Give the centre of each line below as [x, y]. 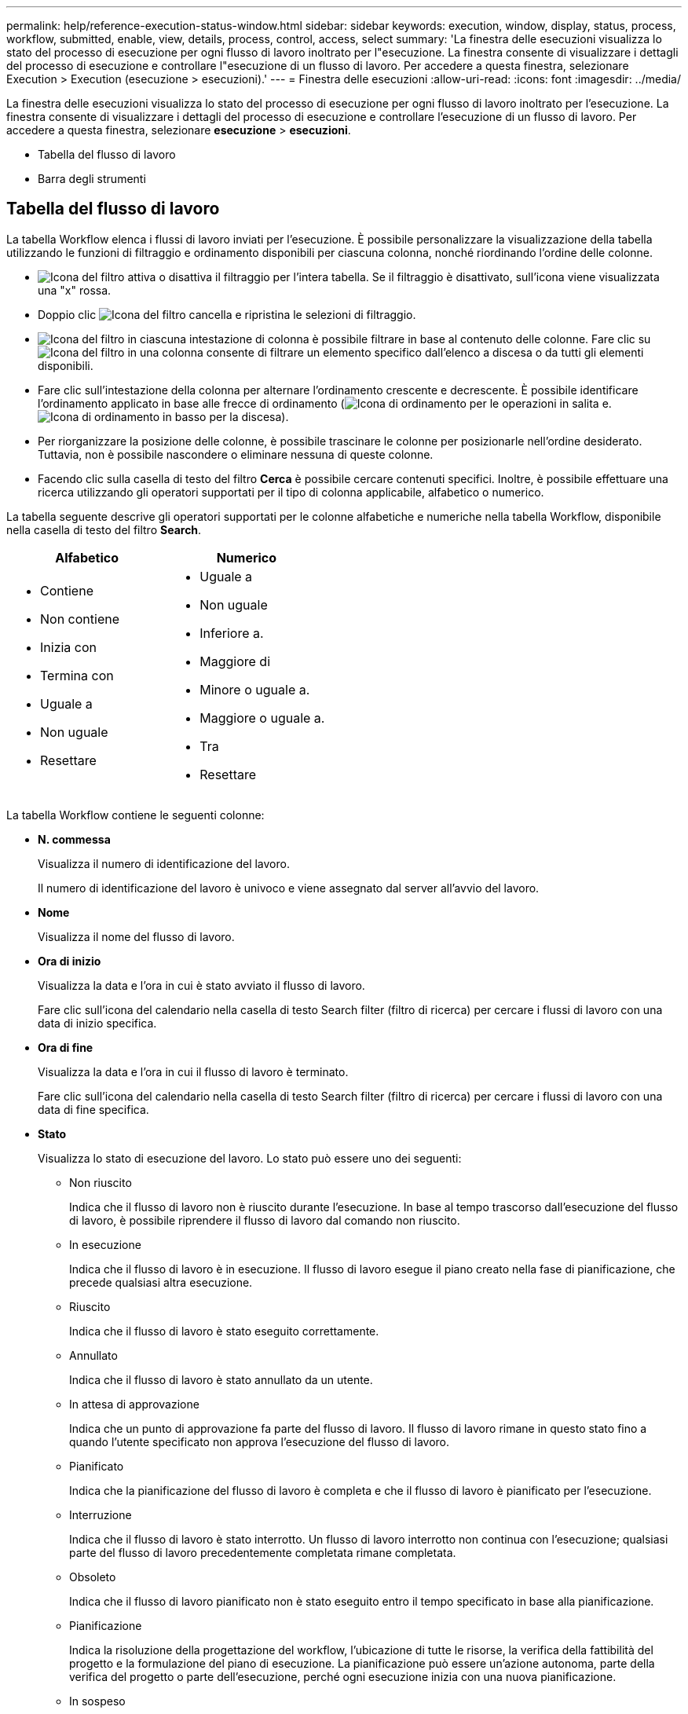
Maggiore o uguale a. [262, 718]
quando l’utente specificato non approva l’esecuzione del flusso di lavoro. [260, 1441]
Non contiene [80, 619]
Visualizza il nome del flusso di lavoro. [136, 936]
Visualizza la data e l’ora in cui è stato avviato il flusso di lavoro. [201, 985]
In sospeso [97, 1701]
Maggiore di [235, 661]
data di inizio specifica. [97, 1023]
